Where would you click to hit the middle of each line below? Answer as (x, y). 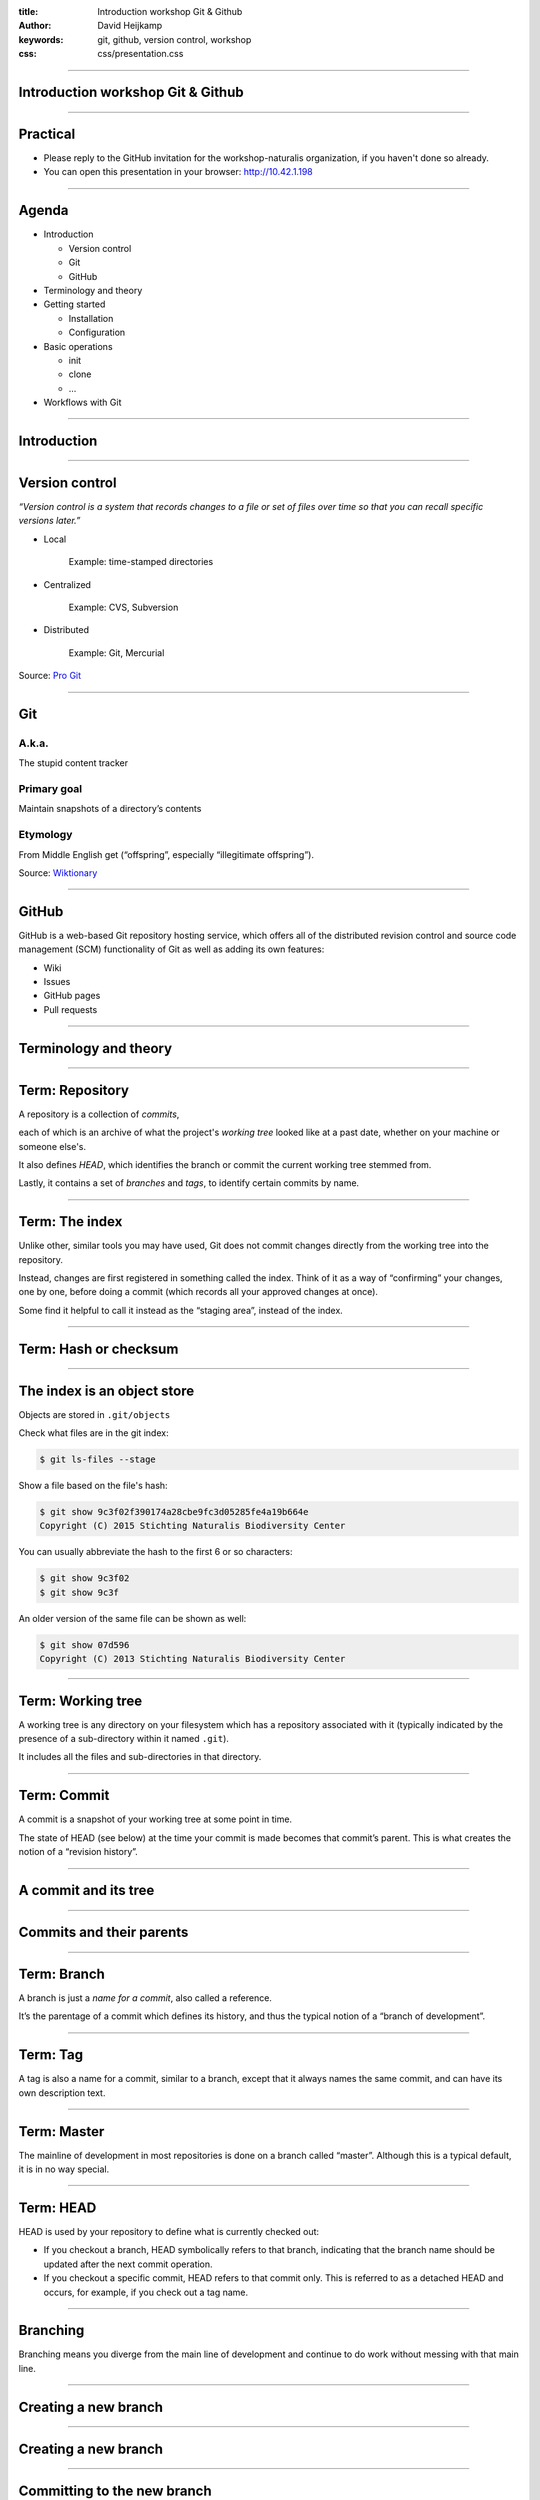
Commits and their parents (103, 1931)
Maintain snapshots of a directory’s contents (110, 809)
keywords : (41, 39)
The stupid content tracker (73, 763)
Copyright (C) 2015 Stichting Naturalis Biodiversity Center (192, 1526)
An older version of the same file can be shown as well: (132, 1618)
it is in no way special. (64, 2169)
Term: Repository (74, 1090)
